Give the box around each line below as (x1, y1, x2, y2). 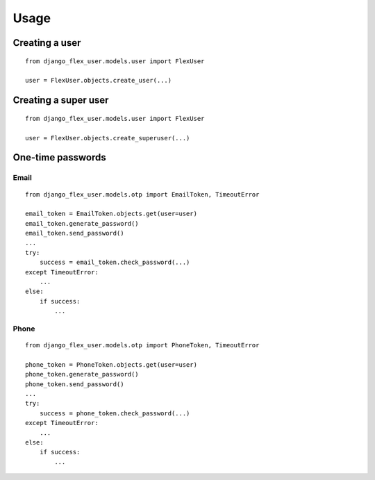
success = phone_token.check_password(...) (39, 409, 190, 417)
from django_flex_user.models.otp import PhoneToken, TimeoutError (25, 341, 260, 349)
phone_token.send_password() (25, 380, 124, 388)
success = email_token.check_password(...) (39, 258, 190, 267)
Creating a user (12, 37, 81, 49)
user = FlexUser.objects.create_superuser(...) (25, 134, 190, 142)
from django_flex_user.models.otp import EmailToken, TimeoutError (25, 190, 260, 198)
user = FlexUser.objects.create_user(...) (25, 76, 172, 85)
